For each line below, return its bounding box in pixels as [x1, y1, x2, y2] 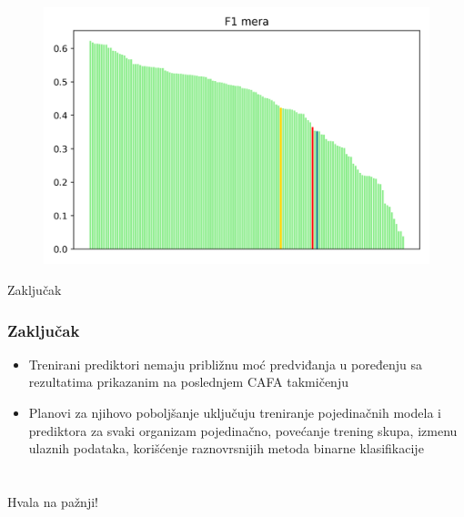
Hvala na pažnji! [7, 492, 98, 511]
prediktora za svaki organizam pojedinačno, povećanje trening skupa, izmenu [28, 421, 458, 440]
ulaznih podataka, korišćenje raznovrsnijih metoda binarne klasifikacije [28, 439, 424, 458]
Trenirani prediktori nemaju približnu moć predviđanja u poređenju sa [28, 354, 422, 373]
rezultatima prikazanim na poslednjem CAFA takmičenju [28, 372, 348, 391]
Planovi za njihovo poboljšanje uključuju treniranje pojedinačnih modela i [28, 402, 441, 421]
